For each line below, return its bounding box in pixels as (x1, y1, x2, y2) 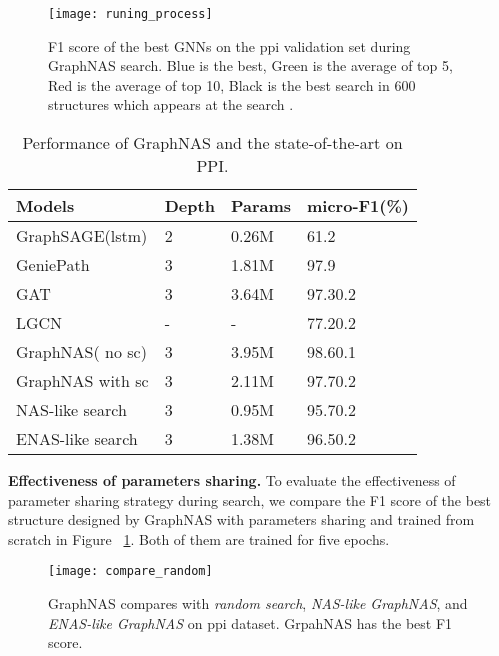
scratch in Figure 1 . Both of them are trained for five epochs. (8, 528, 390, 549)
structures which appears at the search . (48, 94, 294, 115)
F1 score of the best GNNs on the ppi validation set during (48, 35, 411, 56)
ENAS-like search (16, 427, 138, 451)
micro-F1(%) (307, 194, 409, 218)
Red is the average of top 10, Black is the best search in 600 (48, 74, 416, 95)
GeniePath (16, 253, 90, 277)
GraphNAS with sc (16, 369, 149, 393)
